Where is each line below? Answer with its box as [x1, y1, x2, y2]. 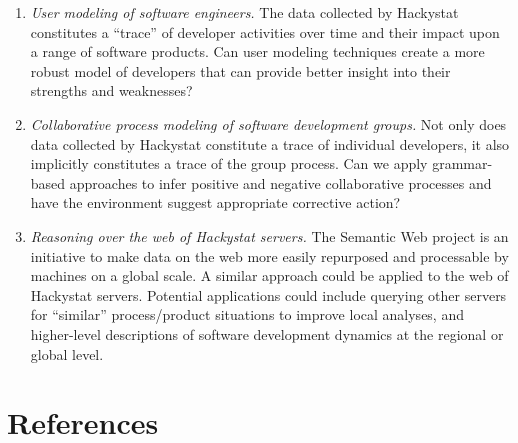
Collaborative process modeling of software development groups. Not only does [30, 113, 507, 134]
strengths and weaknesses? [30, 80, 193, 101]
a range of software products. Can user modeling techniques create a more [30, 41, 485, 62]
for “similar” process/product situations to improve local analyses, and [30, 304, 464, 325]
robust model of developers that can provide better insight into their [30, 60, 451, 81]
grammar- [432, 153, 493, 174]
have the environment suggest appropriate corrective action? [30, 192, 401, 213]
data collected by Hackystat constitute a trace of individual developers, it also [30, 133, 510, 154]
